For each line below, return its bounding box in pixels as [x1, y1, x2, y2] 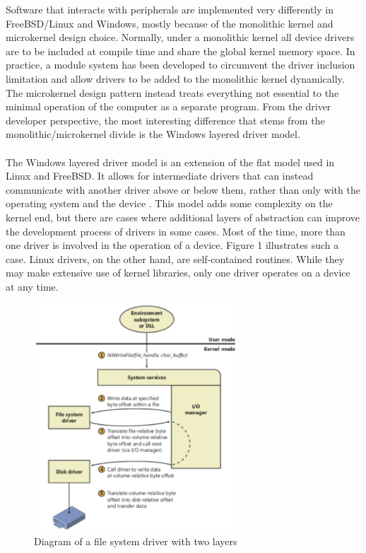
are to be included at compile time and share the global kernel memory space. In [6, 43, 355, 58]
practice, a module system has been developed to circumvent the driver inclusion [6, 57, 355, 72]
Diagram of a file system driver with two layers [34, 534, 237, 549]
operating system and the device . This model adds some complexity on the [6, 196, 333, 211]
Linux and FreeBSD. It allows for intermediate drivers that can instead [6, 168, 314, 183]
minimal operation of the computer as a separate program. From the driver [6, 99, 331, 114]
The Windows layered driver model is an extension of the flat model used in [6, 154, 335, 169]
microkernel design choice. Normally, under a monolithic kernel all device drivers [6, 30, 355, 45]
